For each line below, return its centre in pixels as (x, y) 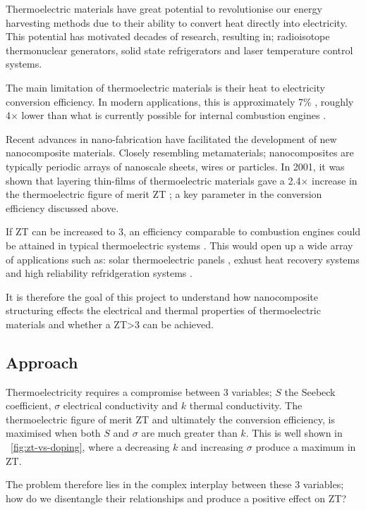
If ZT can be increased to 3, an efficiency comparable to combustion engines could (183, 231)
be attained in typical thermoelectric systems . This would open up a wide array (179, 245)
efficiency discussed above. (62, 207)
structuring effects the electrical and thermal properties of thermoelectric (163, 310)
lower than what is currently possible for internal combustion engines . (174, 115)
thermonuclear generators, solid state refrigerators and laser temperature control (179, 50)
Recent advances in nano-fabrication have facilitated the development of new (171, 138)
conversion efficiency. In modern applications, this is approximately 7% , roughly (180, 101)
